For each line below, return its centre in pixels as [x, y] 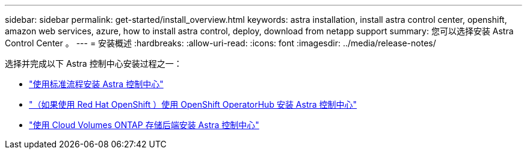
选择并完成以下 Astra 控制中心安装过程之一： [94, 63]
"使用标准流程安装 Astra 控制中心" [96, 84]
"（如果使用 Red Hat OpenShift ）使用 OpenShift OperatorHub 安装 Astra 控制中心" [193, 104]
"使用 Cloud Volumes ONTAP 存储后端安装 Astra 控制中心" [144, 125]
